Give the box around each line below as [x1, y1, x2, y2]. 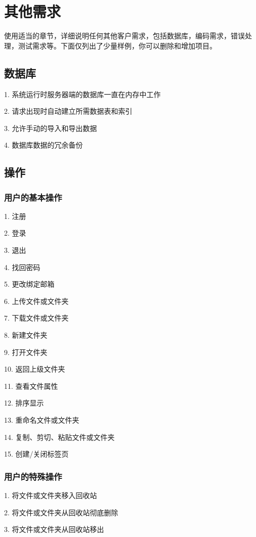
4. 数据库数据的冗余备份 [4, 140, 83, 150]
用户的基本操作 [4, 191, 62, 203]
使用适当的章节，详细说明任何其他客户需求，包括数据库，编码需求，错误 [4, 30, 245, 41]
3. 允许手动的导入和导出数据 [4, 122, 97, 133]
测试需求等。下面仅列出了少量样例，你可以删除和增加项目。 [18, 40, 217, 51]
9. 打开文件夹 [4, 346, 48, 357]
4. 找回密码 [4, 261, 40, 272]
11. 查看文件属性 [4, 380, 58, 391]
